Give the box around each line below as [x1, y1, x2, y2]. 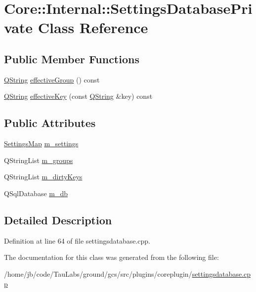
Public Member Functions [4, 51, 139, 66]
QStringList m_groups [4, 155, 73, 165]
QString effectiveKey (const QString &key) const [4, 91, 153, 101]
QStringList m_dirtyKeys [4, 171, 83, 182]
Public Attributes [4, 115, 96, 130]
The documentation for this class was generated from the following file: [4, 252, 219, 262]
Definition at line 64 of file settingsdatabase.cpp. [4, 235, 151, 246]
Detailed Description [4, 212, 112, 227]
